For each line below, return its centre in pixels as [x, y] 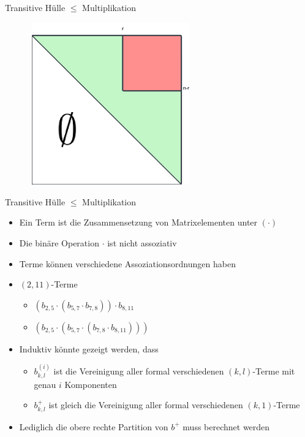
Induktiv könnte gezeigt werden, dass [89, 348]
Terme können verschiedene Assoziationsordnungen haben [127, 263]
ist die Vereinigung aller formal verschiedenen [139, 371]
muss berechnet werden [226, 426]
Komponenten [91, 384]
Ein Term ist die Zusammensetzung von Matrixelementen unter [138, 222]
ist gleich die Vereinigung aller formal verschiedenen [146, 405]
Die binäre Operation [59, 242]
